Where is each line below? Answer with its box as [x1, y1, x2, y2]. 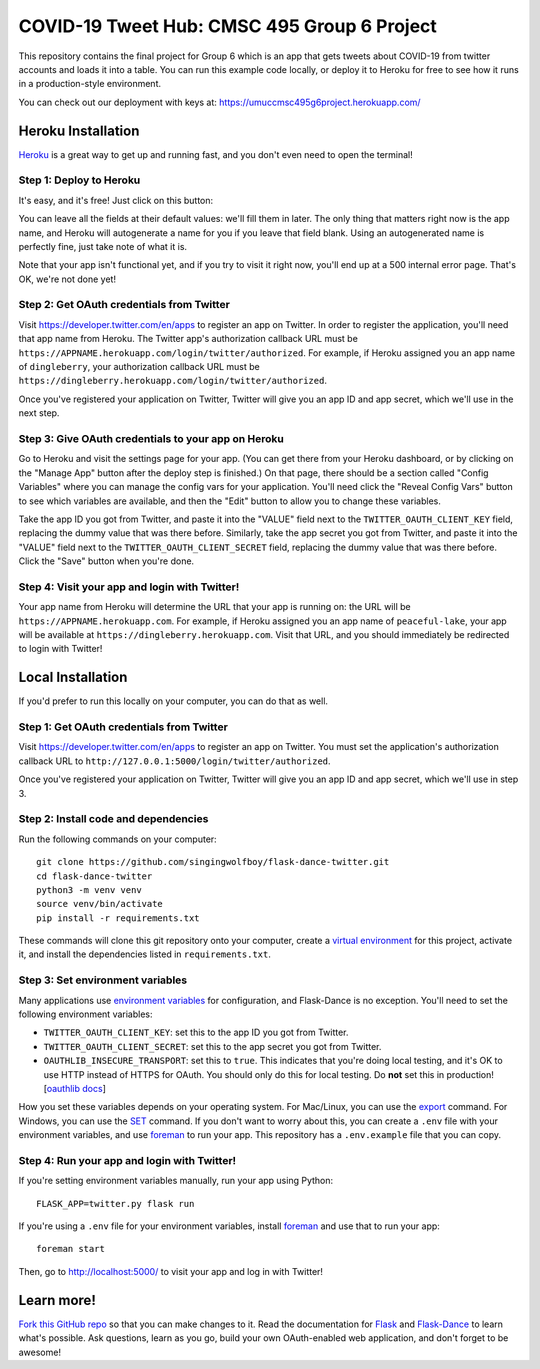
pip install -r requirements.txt [36, 912, 200, 924]
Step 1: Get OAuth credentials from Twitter [18, 720, 229, 734]
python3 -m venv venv [36, 884, 142, 895]
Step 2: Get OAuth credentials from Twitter [18, 298, 230, 312]
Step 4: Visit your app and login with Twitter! [18, 580, 240, 594]
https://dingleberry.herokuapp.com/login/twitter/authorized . [18, 375, 327, 387]
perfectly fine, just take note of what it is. [18, 240, 188, 252]
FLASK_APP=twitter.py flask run [36, 1198, 195, 1209]
